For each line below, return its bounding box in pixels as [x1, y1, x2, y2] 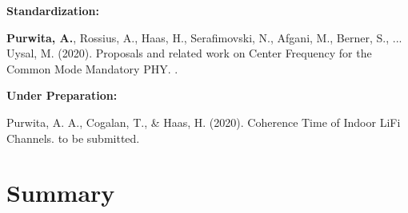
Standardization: [6, 2, 99, 18]
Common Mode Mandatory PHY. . [6, 60, 178, 77]
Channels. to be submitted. [6, 129, 140, 146]
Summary [6, 176, 115, 209]
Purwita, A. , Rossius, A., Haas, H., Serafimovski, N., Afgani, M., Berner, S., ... [6, 29, 402, 45]
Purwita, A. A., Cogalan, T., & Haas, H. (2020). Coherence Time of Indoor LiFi [6, 113, 401, 130]
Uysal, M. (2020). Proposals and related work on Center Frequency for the [6, 45, 372, 61]
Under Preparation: [6, 87, 118, 104]
